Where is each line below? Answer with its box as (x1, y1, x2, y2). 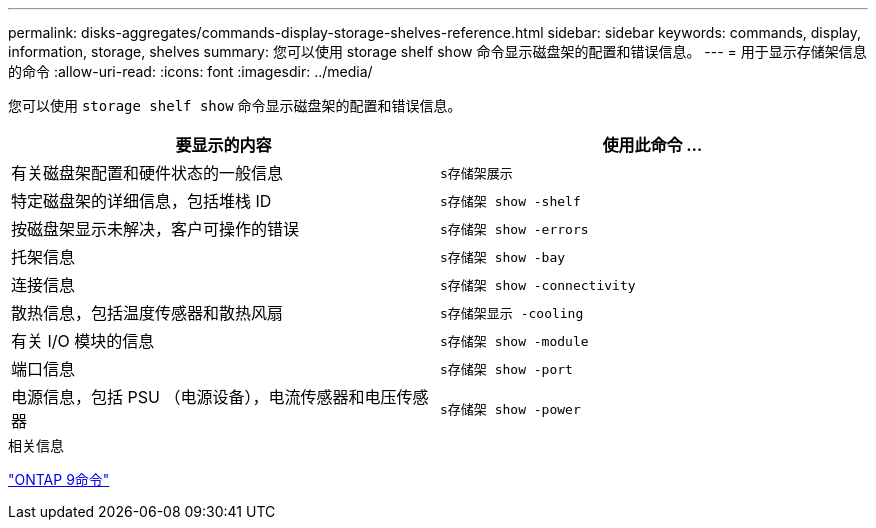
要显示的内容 (175, 135, 272, 155)
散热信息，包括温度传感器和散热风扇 (11, 303, 284, 323)
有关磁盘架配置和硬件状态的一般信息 (11, 163, 284, 183)
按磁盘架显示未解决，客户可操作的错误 (11, 219, 300, 239)
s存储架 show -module (440, 333, 589, 349)
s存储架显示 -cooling (440, 305, 584, 321)
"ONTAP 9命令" (8, 471, 110, 488)
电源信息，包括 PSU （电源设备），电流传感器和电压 (11, 387, 397, 407)
